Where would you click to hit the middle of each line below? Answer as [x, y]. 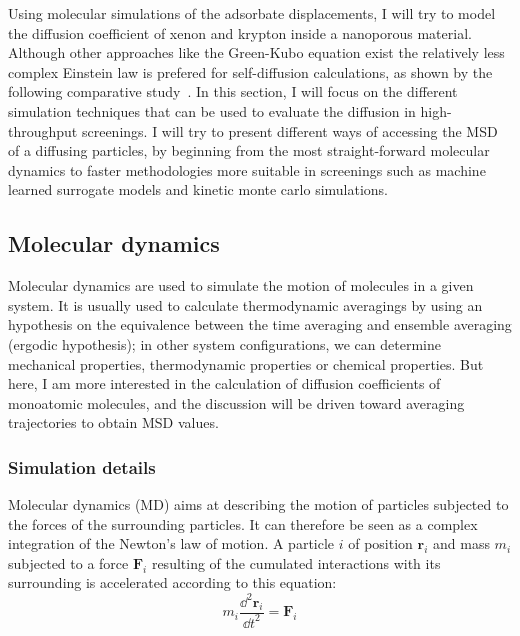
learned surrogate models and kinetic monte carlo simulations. [198, 189]
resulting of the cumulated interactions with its [296, 562]
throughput [43, 130]
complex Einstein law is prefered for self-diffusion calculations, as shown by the [250, 71]
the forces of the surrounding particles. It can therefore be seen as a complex [243, 523]
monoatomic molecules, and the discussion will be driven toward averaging [236, 402]
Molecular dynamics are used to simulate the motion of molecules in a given [241, 285]
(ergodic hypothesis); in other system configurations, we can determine [224, 343]
